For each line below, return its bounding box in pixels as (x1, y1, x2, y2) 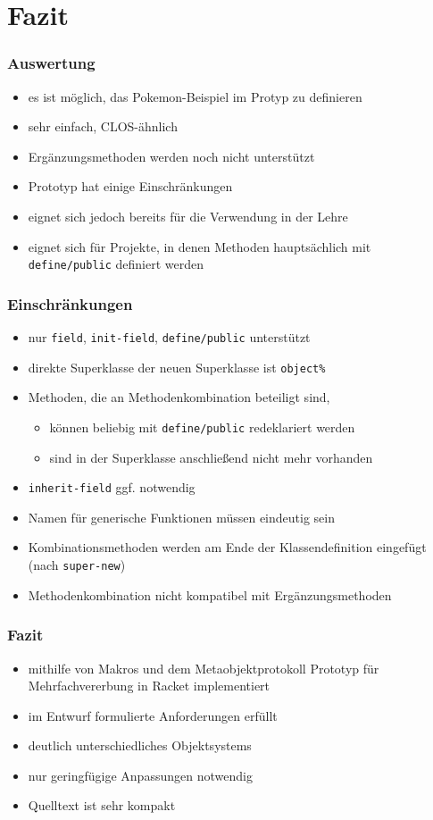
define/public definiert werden (28, 255, 204, 273)
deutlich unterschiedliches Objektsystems (28, 736, 252, 755)
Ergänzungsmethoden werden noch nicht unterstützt (28, 146, 315, 165)
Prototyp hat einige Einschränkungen (28, 177, 233, 196)
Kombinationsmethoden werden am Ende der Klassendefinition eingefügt (28, 538, 427, 556)
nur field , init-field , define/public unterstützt (28, 328, 311, 347)
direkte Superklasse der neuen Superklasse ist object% (28, 357, 326, 376)
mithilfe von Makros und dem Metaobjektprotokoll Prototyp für (28, 658, 379, 677)
